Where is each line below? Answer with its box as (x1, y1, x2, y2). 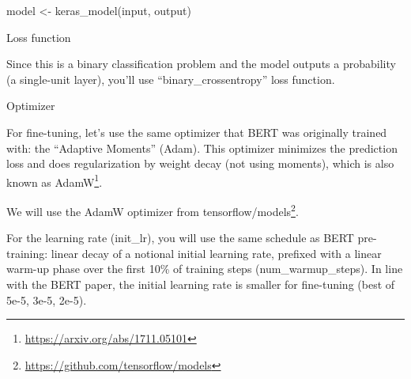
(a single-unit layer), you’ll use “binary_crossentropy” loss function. (6, 70, 335, 87)
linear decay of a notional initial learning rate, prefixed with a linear (51, 244, 382, 261)
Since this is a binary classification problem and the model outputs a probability (6, 55, 396, 72)
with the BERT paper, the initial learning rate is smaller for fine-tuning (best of (6, 276, 395, 293)
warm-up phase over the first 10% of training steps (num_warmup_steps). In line (6, 260, 403, 277)
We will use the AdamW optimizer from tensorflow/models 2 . (6, 201, 299, 219)
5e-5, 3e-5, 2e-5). (6, 291, 87, 308)
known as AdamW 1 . (6, 171, 103, 190)
